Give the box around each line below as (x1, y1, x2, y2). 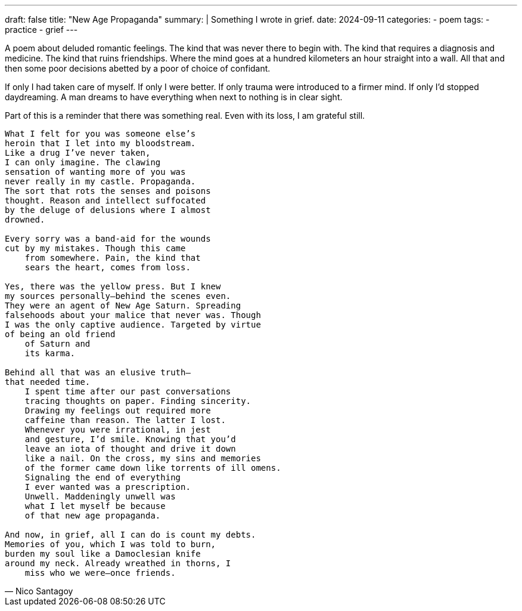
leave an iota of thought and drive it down (24, 444, 236, 453)
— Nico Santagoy (5, 586, 73, 596)
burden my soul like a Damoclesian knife (5, 549, 201, 558)
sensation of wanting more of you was (5, 167, 186, 177)
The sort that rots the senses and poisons (5, 186, 211, 196)
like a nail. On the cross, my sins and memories (24, 453, 261, 463)
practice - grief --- (5, 24, 78, 35)
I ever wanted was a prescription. (24, 482, 191, 492)
